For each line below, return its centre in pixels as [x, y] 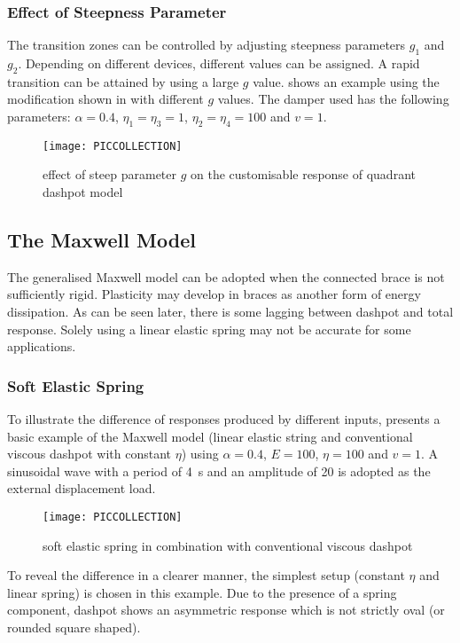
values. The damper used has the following [333, 99]
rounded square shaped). [74, 627]
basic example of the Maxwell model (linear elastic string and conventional [210, 436]
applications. [42, 346]
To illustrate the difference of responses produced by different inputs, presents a [224, 419]
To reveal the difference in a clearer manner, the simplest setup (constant [206, 575]
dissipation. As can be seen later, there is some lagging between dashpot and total [230, 312]
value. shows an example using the [346, 81]
